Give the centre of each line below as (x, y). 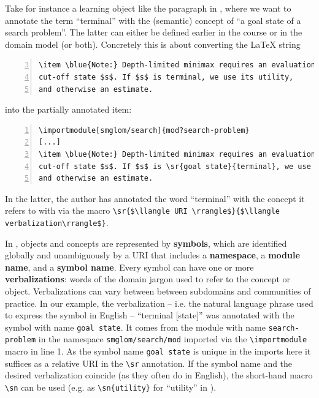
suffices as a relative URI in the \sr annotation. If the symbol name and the (149, 363)
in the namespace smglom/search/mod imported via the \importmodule (173, 339)
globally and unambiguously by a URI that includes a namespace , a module (152, 255)
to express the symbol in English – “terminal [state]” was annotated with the (150, 315)
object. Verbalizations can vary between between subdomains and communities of (158, 291)
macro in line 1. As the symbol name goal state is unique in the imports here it (158, 351)
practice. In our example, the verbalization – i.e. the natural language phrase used (159, 303)
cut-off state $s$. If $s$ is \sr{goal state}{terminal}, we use (175, 166)
